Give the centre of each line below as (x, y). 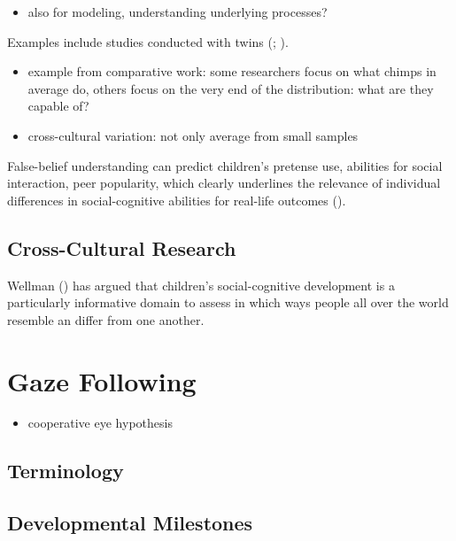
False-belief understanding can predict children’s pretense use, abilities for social (225, 165)
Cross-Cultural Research (122, 247)
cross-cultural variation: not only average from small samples (193, 135)
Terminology (66, 471)
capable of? (58, 106)
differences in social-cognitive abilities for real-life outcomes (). (177, 200)
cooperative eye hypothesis (100, 423)
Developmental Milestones (130, 523)
